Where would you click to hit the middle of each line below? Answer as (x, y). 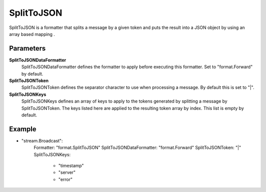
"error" (66, 179)
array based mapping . (32, 34)
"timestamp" (71, 166)
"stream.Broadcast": (42, 140)
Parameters (27, 48)
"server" (67, 172)
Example (23, 129)
